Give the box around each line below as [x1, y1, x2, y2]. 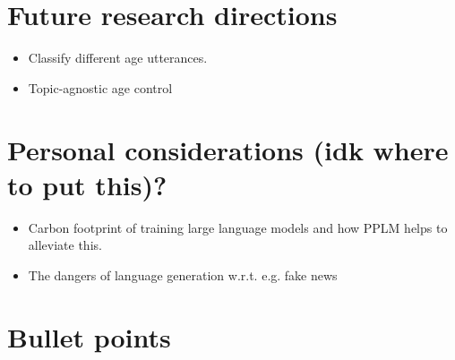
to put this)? [7, 166, 167, 202]
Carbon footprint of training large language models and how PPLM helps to [28, 218, 448, 236]
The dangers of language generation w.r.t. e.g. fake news [28, 265, 338, 284]
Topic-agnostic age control [28, 78, 173, 97]
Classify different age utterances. [28, 48, 208, 67]
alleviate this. [28, 236, 102, 254]
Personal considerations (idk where [7, 131, 449, 167]
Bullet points [7, 318, 171, 355]
